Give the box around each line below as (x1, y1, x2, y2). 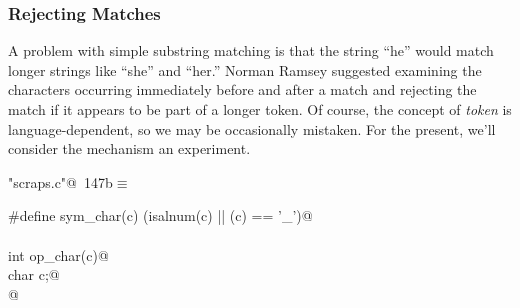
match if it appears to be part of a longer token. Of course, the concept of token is (8, 99, 512, 119)
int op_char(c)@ (8, 244, 109, 265)
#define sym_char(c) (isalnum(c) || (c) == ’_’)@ (8, 205, 313, 226)
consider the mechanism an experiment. (8, 138, 251, 159)
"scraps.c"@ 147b (8, 171, 113, 192)
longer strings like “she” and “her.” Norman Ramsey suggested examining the (8, 59, 482, 80)
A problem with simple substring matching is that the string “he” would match (8, 40, 494, 61)
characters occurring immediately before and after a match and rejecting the (8, 79, 477, 100)
